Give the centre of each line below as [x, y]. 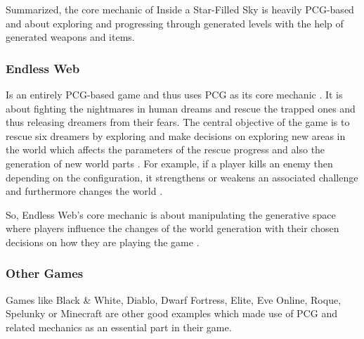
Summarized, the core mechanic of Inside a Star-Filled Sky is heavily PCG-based [180, 9]
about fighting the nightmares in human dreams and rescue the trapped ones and [181, 108]
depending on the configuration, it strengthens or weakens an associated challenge [182, 177]
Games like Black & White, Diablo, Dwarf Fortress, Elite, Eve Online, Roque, [174, 299]
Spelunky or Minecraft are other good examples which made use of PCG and [171, 313]
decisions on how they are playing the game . [103, 242]
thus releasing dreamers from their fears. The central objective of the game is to [178, 122]
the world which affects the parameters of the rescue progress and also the [165, 149]
